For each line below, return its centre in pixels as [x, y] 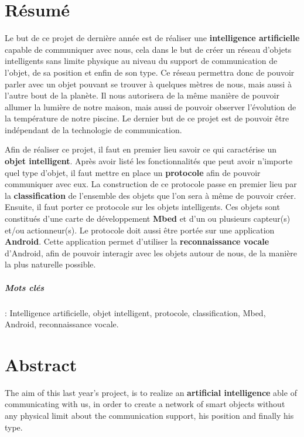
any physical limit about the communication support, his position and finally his [149, 416]
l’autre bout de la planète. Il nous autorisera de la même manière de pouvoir [142, 95]
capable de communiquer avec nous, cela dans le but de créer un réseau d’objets [148, 49]
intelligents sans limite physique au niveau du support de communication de [141, 61]
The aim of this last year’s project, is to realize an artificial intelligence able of [151, 392]
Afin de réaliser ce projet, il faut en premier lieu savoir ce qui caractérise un [141, 149]
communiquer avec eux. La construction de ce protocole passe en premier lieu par [151, 184]
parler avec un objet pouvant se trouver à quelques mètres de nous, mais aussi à [148, 84]
